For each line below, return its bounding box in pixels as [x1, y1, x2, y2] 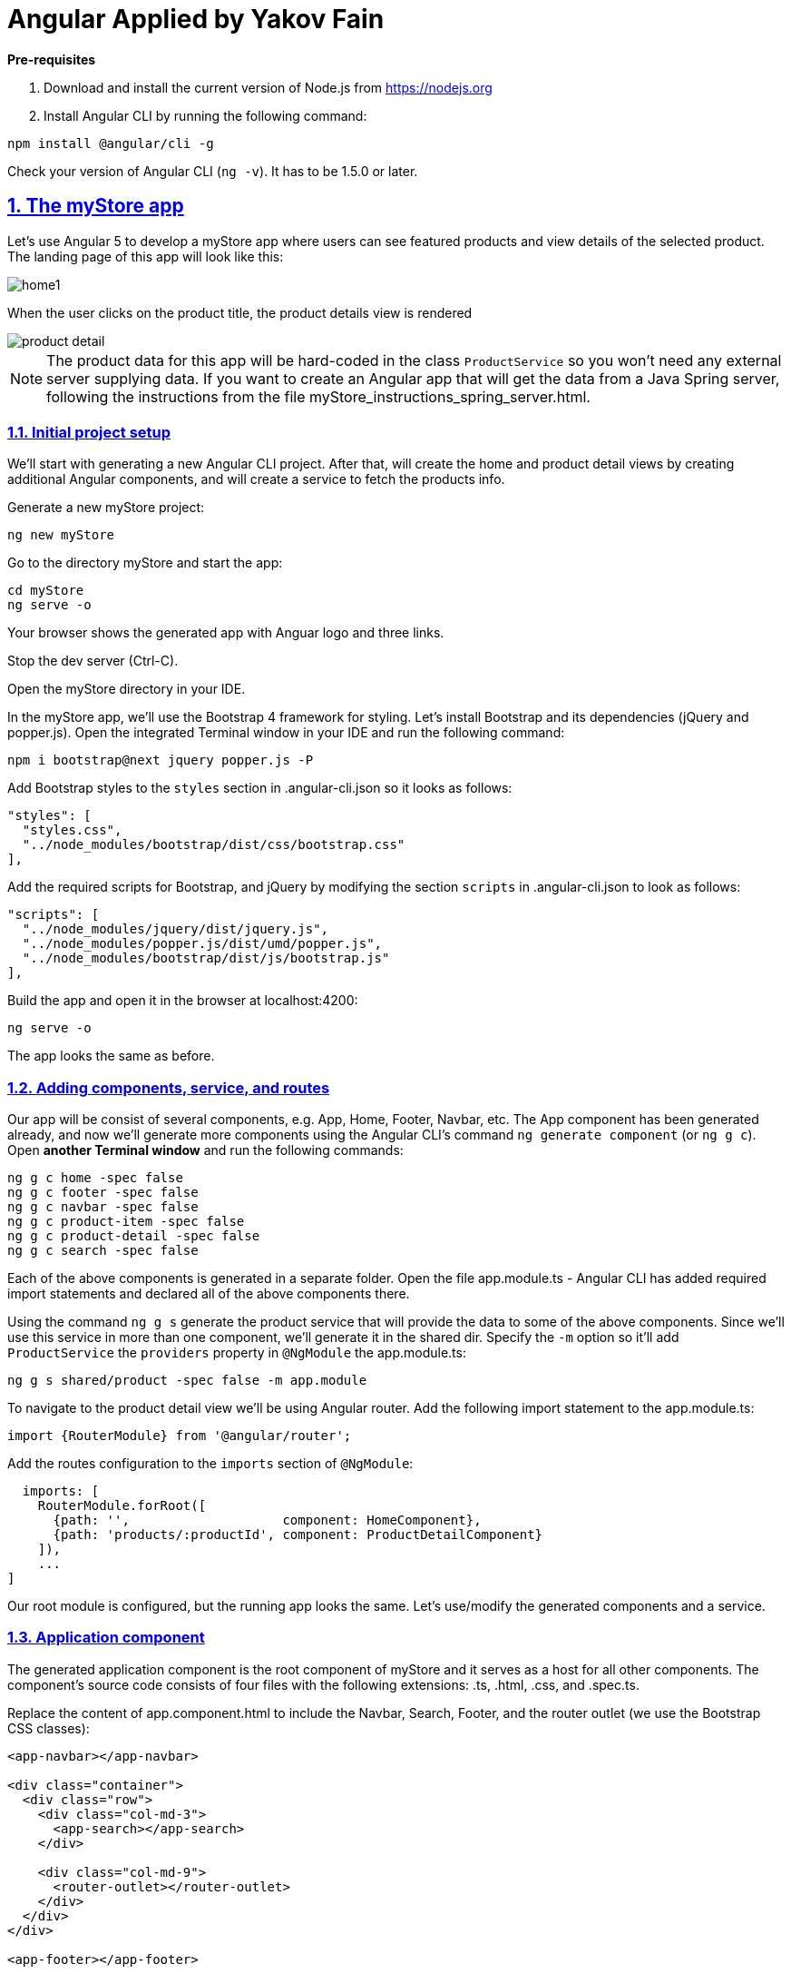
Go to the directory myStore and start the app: [7, 555, 283, 571]
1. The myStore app [7, 194, 184, 218]
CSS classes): [7, 1720, 90, 1736]
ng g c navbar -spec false [7, 1199, 199, 1215]
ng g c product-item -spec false [7, 1214, 245, 1229]
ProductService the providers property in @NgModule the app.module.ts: [7, 1345, 466, 1361]
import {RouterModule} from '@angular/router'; [7, 1428, 352, 1444]
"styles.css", [22, 823, 122, 838]
